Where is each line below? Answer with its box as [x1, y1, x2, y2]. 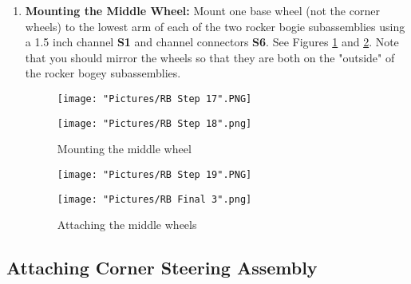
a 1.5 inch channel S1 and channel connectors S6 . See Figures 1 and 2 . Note [25, 34, 399, 50]
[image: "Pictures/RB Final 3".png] [57, 193, 252, 205]
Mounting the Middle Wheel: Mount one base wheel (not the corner [25, 2, 380, 18]
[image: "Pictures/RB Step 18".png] [57, 117, 252, 129]
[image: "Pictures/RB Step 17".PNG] [57, 93, 252, 105]
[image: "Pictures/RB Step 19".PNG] [57, 168, 252, 180]
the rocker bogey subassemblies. [25, 65, 181, 81]
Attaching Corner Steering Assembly [6, 255, 318, 280]
